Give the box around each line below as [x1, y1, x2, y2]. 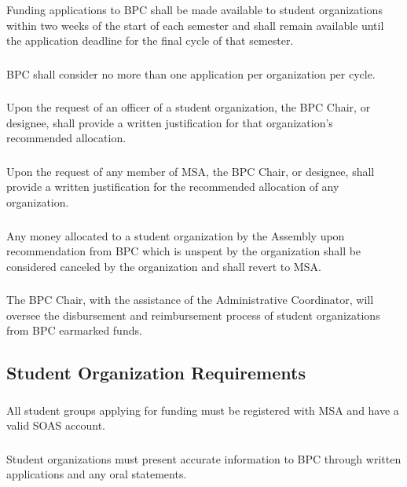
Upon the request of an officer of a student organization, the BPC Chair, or [6, 99, 371, 115]
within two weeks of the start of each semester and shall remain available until [6, 16, 384, 33]
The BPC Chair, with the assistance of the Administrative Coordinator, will [6, 291, 374, 308]
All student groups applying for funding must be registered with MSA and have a [6, 401, 399, 418]
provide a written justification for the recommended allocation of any [6, 178, 339, 195]
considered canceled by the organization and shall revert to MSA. [6, 258, 321, 274]
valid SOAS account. [6, 417, 106, 434]
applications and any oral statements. [6, 466, 187, 482]
